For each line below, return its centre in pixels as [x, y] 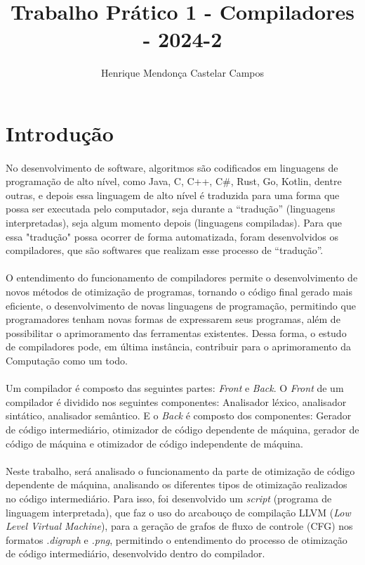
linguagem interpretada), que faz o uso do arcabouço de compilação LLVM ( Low [178, 512]
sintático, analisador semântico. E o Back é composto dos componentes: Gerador [179, 415]
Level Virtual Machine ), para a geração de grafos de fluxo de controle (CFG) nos [179, 526]
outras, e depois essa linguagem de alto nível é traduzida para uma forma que [173, 195]
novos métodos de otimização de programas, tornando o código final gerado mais [179, 292]
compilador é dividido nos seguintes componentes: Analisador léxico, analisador [176, 401]
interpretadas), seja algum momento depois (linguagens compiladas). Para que [174, 223]
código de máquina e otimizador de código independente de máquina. [154, 443]
